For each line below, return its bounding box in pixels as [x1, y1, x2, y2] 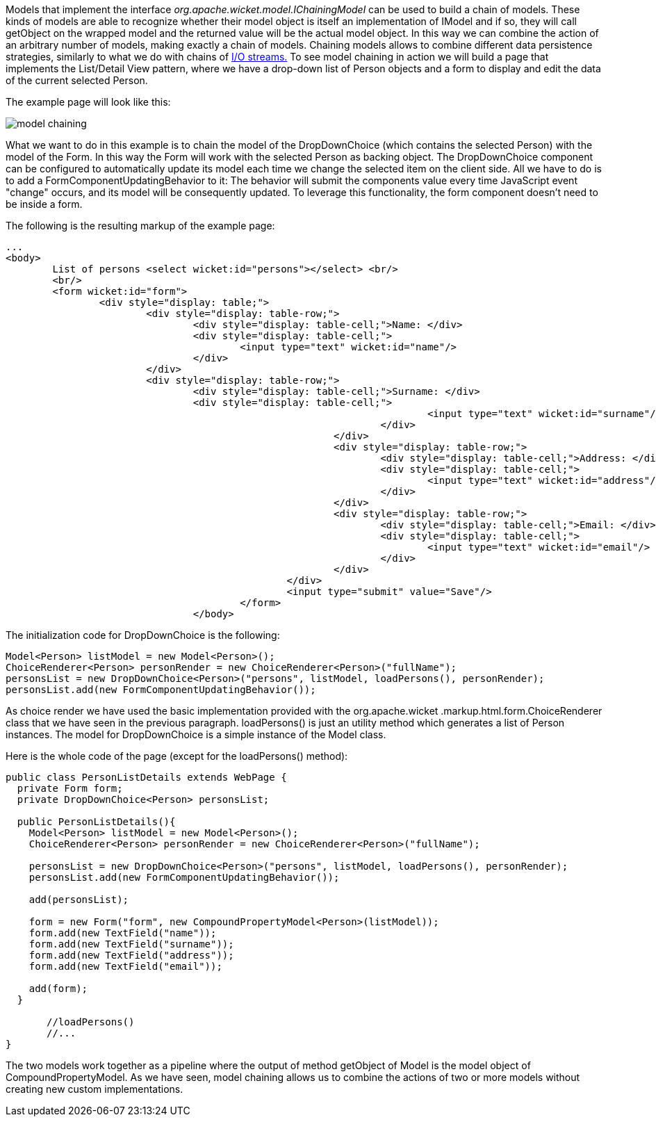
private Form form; [17, 783, 123, 794]
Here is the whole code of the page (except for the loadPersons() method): [6, 750, 348, 762]
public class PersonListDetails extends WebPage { [6, 772, 287, 783]
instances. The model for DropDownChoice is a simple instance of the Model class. [6, 729, 386, 740]
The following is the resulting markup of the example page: [6, 220, 275, 231]
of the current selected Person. [6, 74, 148, 86]
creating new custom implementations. [6, 1083, 183, 1095]
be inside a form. [6, 198, 83, 210]
